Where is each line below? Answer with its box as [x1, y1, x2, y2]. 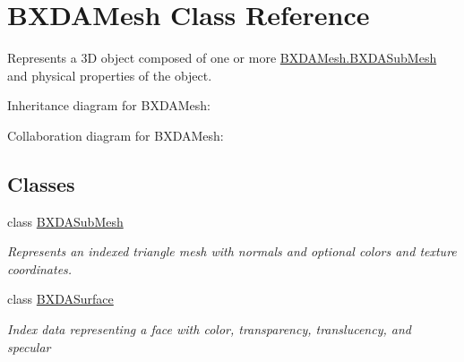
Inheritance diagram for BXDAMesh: [7, 96, 211, 115]
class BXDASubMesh [7, 211, 124, 230]
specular [7, 337, 51, 356]
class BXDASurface [7, 289, 114, 308]
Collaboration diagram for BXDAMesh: [7, 125, 224, 144]
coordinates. [7, 259, 73, 278]
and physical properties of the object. [7, 65, 212, 84]
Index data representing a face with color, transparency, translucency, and [7, 320, 411, 339]
